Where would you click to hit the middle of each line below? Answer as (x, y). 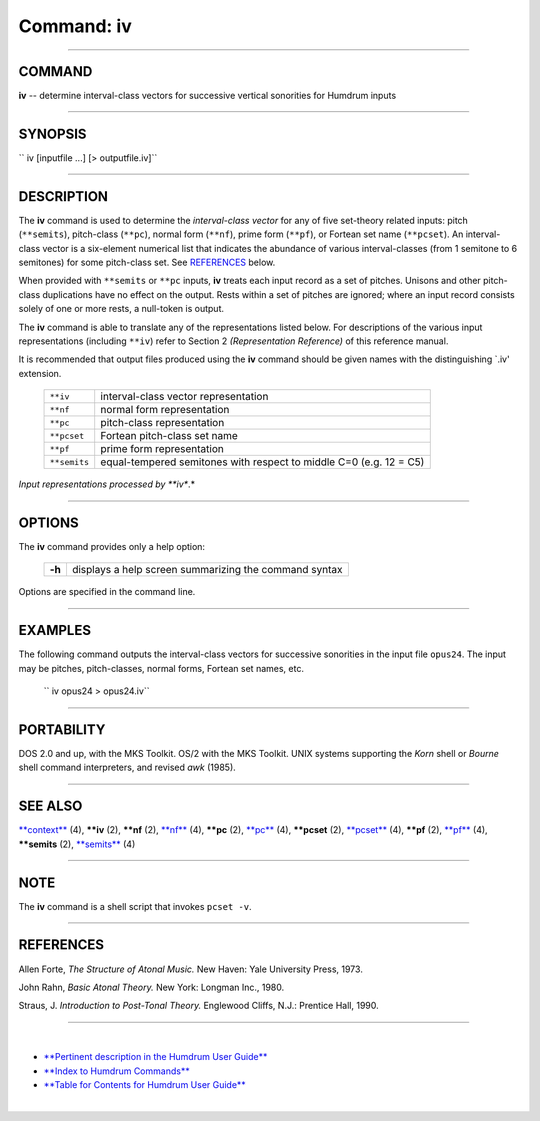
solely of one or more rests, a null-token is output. (121, 309)
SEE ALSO (50, 806)
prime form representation (162, 449)
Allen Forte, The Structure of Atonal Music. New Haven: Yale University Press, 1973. (191, 969)
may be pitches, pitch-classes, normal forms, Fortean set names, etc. (161, 668)
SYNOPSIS (52, 133)
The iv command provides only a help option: (111, 547)
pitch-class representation (162, 423)
